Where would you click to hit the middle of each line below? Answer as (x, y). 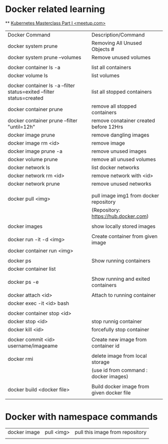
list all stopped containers (122, 92)
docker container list (32, 269)
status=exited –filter (31, 92)
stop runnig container (117, 321)
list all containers (111, 67)
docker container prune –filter (42, 120)
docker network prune (34, 184)
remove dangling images (120, 135)
